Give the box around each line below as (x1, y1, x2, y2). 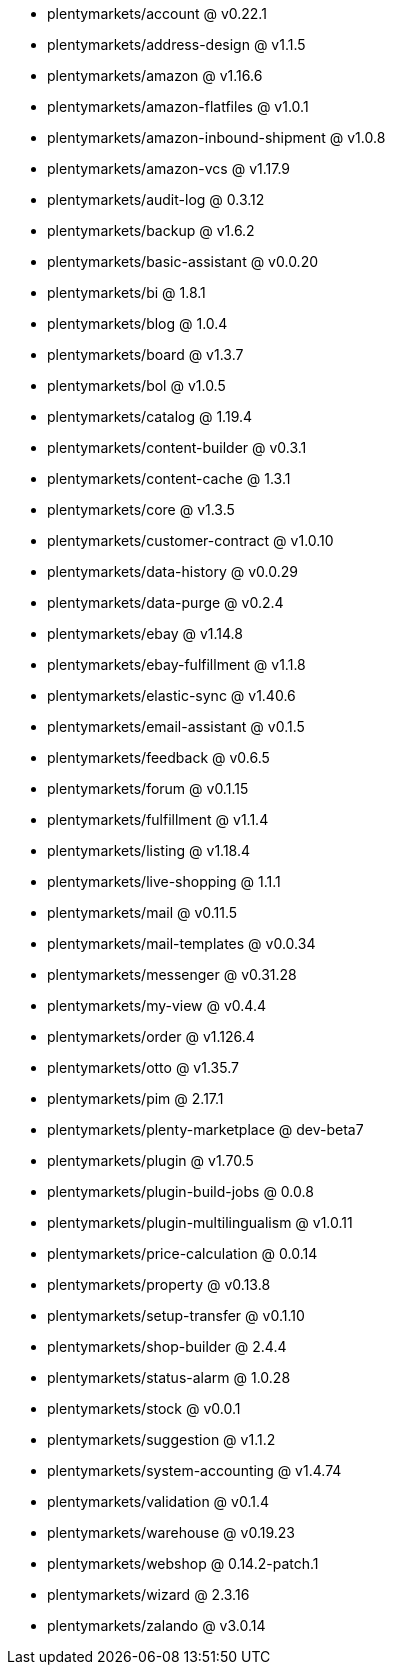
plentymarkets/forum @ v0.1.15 (47, 780, 249, 797)
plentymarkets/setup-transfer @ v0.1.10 (47, 1307, 305, 1324)
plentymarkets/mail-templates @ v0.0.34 (47, 935, 316, 952)
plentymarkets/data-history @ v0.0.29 (47, 563, 298, 580)
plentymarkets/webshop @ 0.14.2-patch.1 (47, 1555, 319, 1572)
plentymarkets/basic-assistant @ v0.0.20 (47, 253, 319, 270)
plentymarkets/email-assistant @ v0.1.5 (47, 718, 305, 735)
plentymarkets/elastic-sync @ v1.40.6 (47, 687, 296, 704)
